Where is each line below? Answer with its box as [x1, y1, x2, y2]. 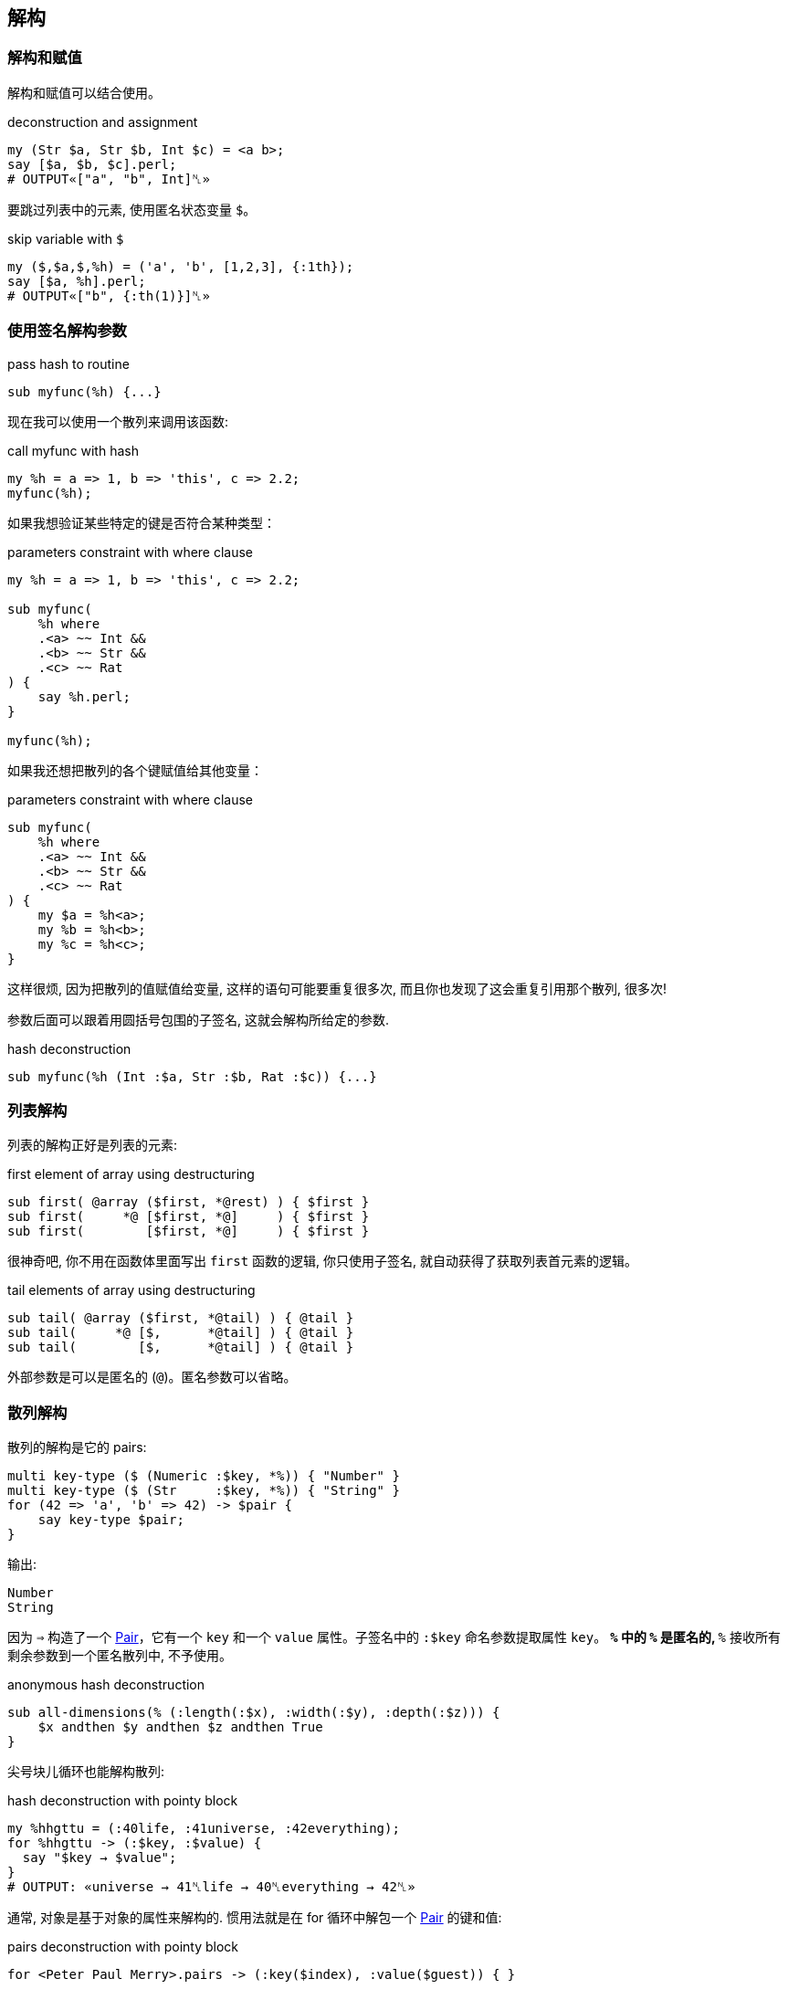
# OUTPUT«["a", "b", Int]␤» [7, 171, 210, 186]
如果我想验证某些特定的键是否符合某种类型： [7, 514, 276, 531]
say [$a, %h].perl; [7, 273, 146, 289]
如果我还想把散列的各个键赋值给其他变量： [7, 762, 263, 778]
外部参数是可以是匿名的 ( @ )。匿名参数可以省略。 [7, 1369, 297, 1385]
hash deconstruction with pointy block [7, 1793, 238, 1809]
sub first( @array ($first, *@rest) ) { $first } [7, 1194, 370, 1210]
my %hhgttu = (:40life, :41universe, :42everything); [7, 1821, 400, 1836]
